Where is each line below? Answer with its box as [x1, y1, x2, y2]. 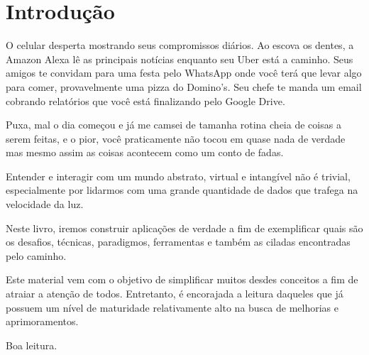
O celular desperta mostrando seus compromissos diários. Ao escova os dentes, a [6, 38, 354, 53]
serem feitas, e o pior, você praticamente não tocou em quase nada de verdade [6, 131, 346, 146]
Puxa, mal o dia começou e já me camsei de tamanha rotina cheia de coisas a [6, 117, 341, 132]
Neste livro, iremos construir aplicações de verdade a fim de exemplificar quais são [6, 220, 363, 235]
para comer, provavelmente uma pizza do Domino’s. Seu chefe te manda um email [6, 79, 362, 94]
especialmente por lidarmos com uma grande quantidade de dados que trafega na [6, 182, 358, 197]
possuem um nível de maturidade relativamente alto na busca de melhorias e [6, 300, 338, 315]
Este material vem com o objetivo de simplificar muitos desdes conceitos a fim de [6, 272, 358, 287]
